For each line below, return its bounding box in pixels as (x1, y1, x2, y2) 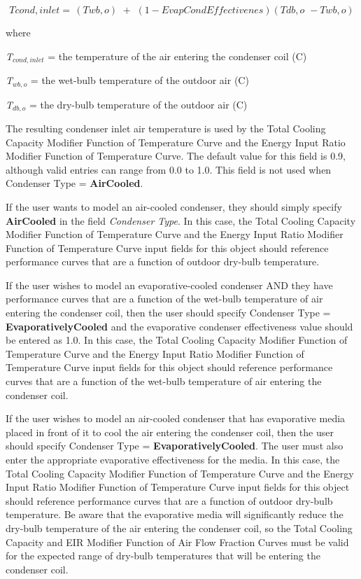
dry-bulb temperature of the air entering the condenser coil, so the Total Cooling (6, 520, 353, 535)
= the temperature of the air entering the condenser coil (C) (48, 48, 307, 63)
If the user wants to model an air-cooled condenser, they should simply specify (6, 199, 342, 214)
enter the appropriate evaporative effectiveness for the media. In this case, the (6, 452, 340, 467)
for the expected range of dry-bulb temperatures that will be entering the (6, 548, 320, 563)
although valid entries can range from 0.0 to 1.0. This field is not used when (6, 162, 332, 176)
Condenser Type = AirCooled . (6, 176, 143, 190)
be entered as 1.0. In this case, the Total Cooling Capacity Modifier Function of (6, 333, 348, 347)
